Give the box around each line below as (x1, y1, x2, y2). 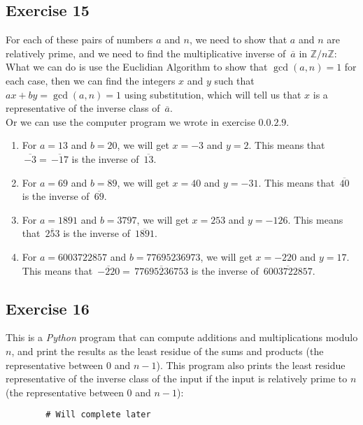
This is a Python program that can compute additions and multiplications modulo (6, 330, 358, 345)
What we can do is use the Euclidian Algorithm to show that (6, 59, 268, 74)
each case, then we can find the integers (6, 73, 176, 87)
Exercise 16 (6, 297, 90, 319)
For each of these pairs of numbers (6, 32, 153, 47)
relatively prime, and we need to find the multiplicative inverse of (6, 45, 286, 60)
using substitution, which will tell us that (124, 87, 301, 101)
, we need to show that (189, 32, 287, 47)
